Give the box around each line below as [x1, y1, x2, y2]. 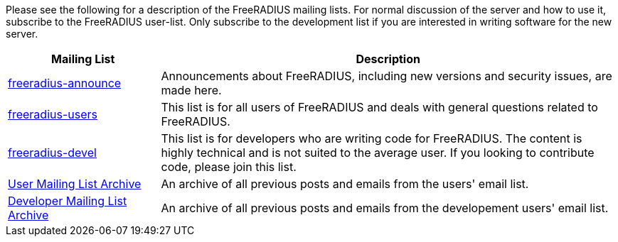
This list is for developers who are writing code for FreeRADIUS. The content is [161, 131, 582, 145]
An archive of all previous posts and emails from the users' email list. [161, 177, 529, 191]
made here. [161, 83, 222, 97]
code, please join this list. [161, 160, 297, 174]
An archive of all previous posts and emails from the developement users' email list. [161, 201, 609, 215]
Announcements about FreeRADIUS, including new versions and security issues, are [161, 69, 612, 83]
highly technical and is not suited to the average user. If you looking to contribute [161, 145, 595, 160]
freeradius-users [8, 107, 97, 121]
